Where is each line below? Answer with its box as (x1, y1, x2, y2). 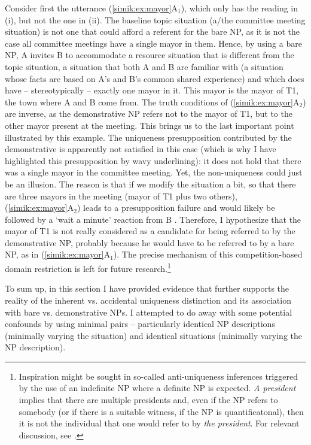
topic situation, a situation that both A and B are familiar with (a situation (5, 60, 283, 72)
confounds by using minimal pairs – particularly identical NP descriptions (5, 317, 275, 330)
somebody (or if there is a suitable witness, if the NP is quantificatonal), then (19, 405, 304, 417)
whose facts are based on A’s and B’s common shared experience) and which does (5, 72, 304, 84)
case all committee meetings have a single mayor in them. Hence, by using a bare (5, 37, 302, 49)
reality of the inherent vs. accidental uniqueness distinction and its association (5, 293, 291, 306)
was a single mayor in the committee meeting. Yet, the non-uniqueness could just (5, 166, 303, 178)
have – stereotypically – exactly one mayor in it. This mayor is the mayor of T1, (5, 84, 299, 96)
